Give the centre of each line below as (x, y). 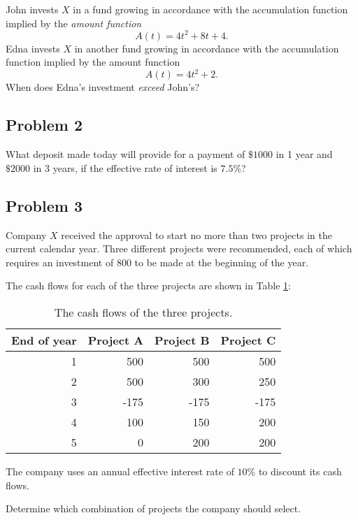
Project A (116, 340)
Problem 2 (44, 125)
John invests (32, 9)
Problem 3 (44, 205)
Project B (182, 340)
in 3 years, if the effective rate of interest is (125, 167)
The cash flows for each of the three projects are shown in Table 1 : (148, 286)
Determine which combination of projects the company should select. (153, 508)
